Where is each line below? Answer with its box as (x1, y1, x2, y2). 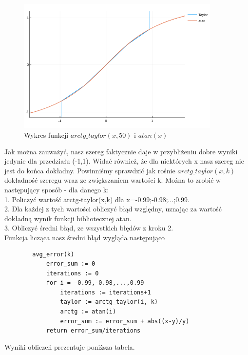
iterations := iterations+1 (60, 289, 151, 296)
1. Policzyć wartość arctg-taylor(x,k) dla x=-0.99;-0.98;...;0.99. (4, 194, 190, 204)
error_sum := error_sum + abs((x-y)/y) (60, 317, 190, 325)
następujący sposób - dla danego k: (4, 184, 109, 194)
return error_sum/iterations (46, 327, 141, 334)
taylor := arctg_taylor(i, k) (60, 298, 158, 306)
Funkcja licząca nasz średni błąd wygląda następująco (4, 232, 165, 242)
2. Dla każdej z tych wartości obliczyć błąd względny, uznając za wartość (4, 204, 222, 214)
